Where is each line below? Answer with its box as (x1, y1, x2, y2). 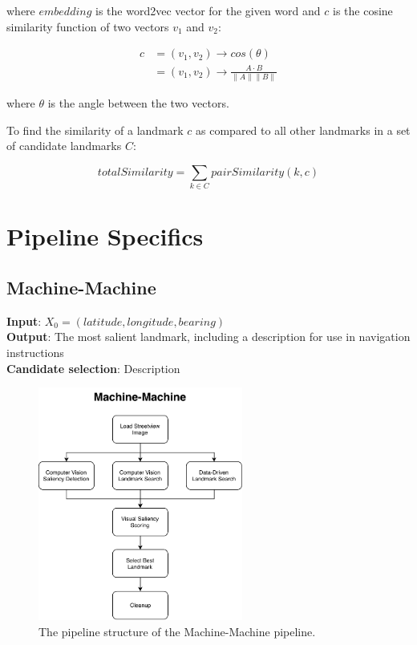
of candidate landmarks (6, 137, 122, 154)
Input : (6, 312, 42, 329)
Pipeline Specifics (6, 220, 204, 253)
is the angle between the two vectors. (47, 95, 229, 112)
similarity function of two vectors (6, 18, 169, 34)
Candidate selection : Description (6, 359, 180, 376)
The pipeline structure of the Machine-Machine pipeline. (38, 623, 316, 639)
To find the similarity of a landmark (6, 121, 184, 138)
